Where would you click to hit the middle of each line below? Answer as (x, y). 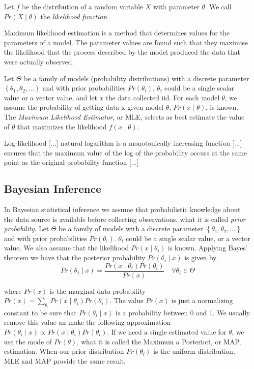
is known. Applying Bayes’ (208, 248)
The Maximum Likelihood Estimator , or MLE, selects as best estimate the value (124, 116)
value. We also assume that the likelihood (67, 248)
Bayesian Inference (53, 189)
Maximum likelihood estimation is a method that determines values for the (117, 33)
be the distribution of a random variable (83, 6)
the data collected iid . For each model (163, 97)
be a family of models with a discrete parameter (131, 229)
